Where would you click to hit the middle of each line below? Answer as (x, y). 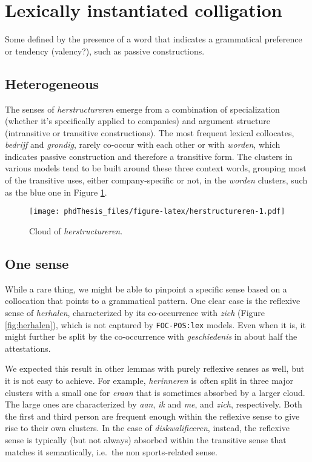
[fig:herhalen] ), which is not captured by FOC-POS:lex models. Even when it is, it (155, 324)
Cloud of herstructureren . (76, 230)
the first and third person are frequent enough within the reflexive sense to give (152, 416)
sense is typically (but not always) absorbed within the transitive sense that (146, 439)
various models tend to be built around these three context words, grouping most (156, 168)
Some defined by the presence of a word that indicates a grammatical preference (154, 39)
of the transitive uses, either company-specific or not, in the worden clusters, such (156, 180)
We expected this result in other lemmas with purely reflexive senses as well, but (155, 368)
